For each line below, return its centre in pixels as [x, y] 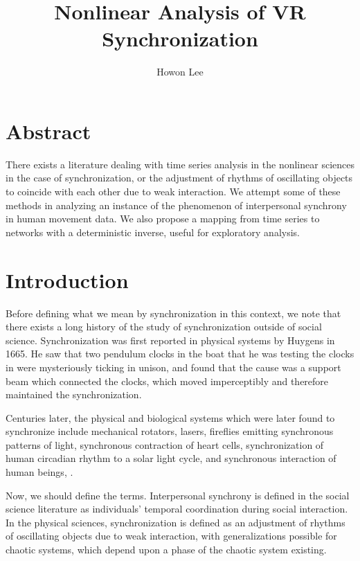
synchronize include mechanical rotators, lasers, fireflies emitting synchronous [170, 431]
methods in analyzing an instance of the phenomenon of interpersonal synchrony [176, 205]
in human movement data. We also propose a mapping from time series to [163, 219]
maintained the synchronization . [74, 394]
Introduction [67, 279]
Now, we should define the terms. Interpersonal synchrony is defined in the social [178, 495]
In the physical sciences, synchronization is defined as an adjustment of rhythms [175, 522]
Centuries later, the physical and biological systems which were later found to [170, 417]
